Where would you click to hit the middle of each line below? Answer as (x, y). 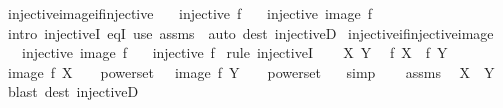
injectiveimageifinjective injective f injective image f (189, 13)
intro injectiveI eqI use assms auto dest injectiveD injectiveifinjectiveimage (250, 32)
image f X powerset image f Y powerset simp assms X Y (251, 71)
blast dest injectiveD (73, 91)
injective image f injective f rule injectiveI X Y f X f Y (234, 52)
